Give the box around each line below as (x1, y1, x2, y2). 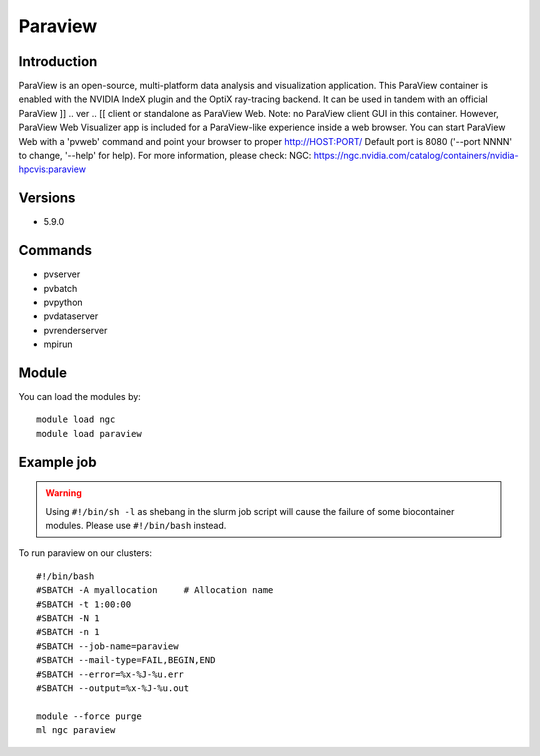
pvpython (43, 296, 84, 308)
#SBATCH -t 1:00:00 (36, 598, 132, 610)
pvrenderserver (43, 324, 108, 336)
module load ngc (36, 414, 116, 425)
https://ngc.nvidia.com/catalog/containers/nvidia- (313, 150, 519, 162)
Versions (18, 190, 76, 207)
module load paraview (36, 428, 142, 439)
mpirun (43, 338, 74, 350)
